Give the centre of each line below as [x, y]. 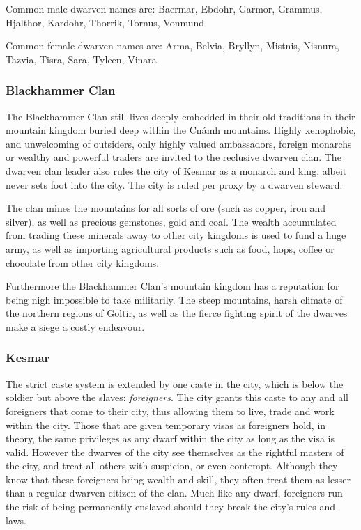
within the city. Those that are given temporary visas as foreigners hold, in [166, 424]
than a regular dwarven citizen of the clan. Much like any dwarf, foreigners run [174, 493]
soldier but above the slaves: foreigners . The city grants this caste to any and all [177, 397]
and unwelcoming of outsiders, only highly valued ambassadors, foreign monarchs [179, 143]
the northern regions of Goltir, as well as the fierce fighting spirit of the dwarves [177, 313]
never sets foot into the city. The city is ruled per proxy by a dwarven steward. [174, 184]
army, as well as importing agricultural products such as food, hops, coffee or [170, 248]
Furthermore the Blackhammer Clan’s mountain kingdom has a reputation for [172, 286]
